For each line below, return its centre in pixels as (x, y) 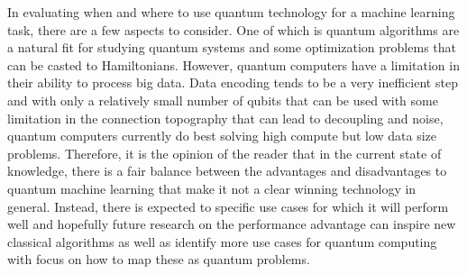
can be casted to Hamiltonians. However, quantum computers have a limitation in (233, 64)
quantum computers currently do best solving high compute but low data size (222, 136)
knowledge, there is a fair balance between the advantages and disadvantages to (227, 171)
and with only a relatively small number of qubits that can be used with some (223, 100)
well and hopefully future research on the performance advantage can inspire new (232, 224)
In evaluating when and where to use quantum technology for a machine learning (231, 12)
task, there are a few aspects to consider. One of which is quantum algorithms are (233, 29)
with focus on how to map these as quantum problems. (159, 259)
